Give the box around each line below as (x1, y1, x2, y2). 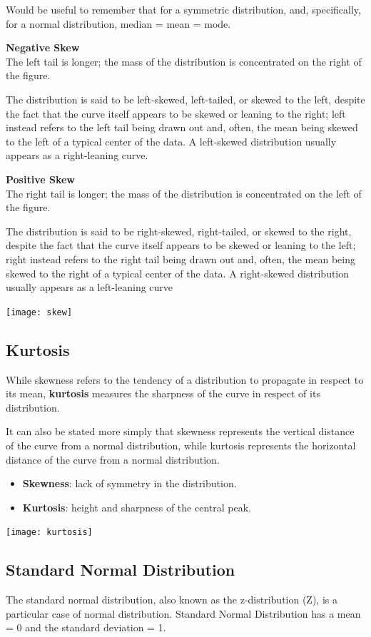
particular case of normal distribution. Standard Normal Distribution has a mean (6, 606, 361, 621)
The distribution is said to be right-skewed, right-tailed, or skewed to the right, (6, 223, 352, 238)
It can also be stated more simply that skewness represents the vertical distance (6, 424, 355, 439)
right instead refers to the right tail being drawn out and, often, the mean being (6, 251, 355, 266)
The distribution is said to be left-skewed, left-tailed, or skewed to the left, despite (6, 91, 365, 106)
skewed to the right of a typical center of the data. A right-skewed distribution (6, 265, 350, 280)
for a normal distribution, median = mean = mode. (6, 16, 231, 31)
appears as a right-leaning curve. (6, 148, 148, 163)
